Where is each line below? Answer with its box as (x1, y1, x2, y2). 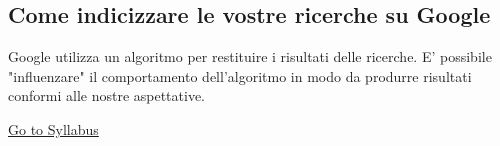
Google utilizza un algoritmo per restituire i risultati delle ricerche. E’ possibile (8, 46, 492, 67)
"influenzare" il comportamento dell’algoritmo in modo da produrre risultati (8, 65, 472, 86)
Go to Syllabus (8, 118, 99, 139)
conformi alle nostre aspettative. (8, 85, 206, 106)
